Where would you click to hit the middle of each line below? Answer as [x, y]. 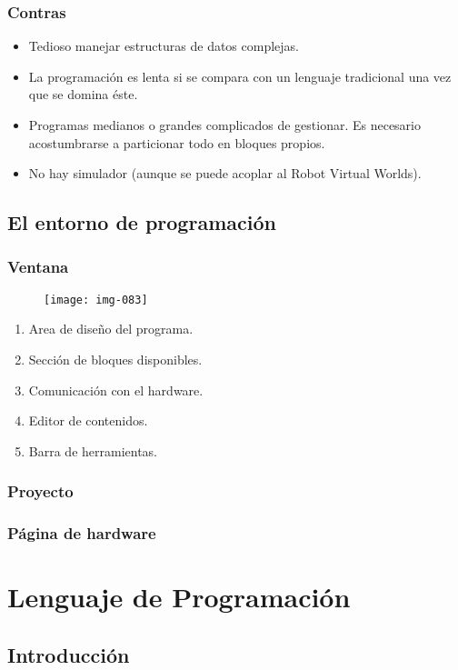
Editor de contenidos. [88, 420]
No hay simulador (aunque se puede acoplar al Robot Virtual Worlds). [225, 173]
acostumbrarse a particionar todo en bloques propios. [177, 142]
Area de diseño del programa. [111, 329]
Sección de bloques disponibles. [115, 360]
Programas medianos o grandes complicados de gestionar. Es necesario [224, 125]
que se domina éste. [83, 94]
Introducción [69, 654]
